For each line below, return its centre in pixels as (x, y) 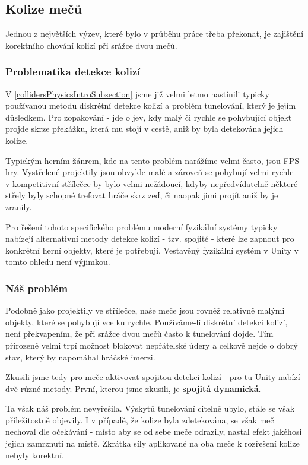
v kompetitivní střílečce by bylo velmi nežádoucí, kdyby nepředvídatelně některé (152, 183)
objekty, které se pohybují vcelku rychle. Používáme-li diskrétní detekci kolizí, (147, 322)
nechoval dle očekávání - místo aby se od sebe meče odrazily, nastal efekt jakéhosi (154, 431)
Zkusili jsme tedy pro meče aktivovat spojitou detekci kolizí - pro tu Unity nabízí (153, 377)
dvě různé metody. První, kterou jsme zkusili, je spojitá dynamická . (133, 388)
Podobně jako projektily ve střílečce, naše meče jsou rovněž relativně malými (145, 310)
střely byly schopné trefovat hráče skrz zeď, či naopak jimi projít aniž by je (142, 195)
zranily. (19, 206)
